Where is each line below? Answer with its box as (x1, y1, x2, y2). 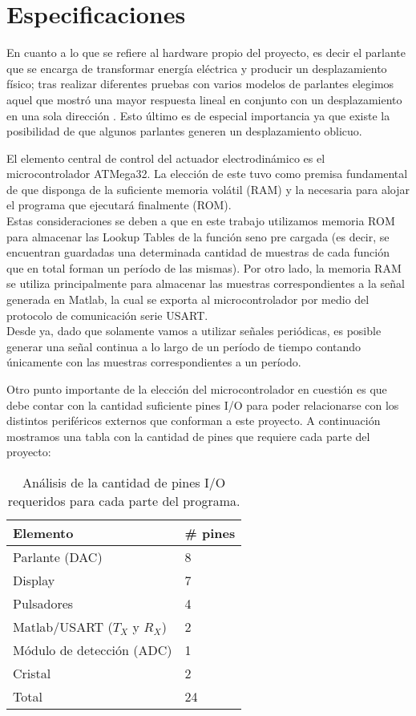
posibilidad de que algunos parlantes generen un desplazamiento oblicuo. (6, 123, 362, 140)
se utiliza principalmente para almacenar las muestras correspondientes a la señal (6, 275, 405, 292)
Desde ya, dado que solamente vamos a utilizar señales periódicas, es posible (6, 322, 382, 339)
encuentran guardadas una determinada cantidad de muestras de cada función (6, 244, 390, 261)
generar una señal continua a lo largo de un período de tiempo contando (6, 338, 361, 354)
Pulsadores (13, 593, 74, 613)
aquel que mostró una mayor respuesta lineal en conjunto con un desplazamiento (6, 91, 402, 107)
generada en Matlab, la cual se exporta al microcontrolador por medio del (6, 291, 370, 308)
